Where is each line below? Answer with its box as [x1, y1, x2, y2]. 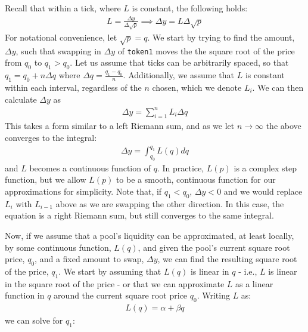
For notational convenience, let [5, 30, 117, 43]
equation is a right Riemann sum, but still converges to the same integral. [5, 209, 274, 222]
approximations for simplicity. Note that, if [5, 185, 162, 198]
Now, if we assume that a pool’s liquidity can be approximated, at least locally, [5, 229, 294, 242]
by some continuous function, [5, 241, 111, 253]
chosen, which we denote [152, 81, 242, 93]
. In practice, [157, 161, 204, 174]
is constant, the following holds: [132, 2, 248, 14]
